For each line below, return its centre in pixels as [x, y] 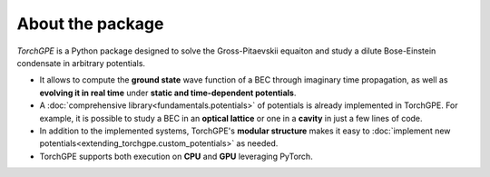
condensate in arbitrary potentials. [81, 63]
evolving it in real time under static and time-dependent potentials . [168, 93]
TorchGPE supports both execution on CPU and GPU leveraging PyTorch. [176, 156]
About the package [90, 24]
